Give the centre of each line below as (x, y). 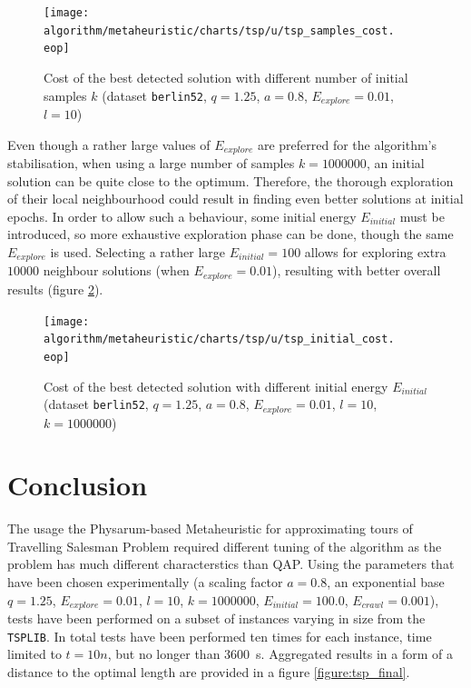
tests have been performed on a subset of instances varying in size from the (216, 618)
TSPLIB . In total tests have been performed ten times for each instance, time (220, 636)
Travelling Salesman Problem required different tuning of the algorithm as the (225, 546)
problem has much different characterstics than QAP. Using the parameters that (231, 564)
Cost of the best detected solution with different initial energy (216, 386)
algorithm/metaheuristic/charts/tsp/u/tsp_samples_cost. (219, 30)
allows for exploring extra (375, 252)
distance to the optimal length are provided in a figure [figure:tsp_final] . (209, 671)
